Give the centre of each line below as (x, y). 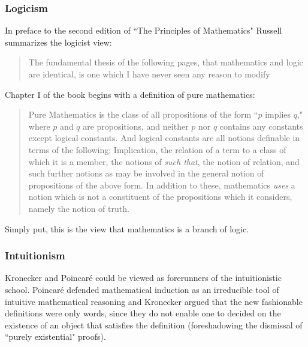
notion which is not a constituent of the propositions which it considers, (160, 197)
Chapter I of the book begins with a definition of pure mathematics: (130, 94)
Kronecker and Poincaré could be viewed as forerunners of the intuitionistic (143, 278)
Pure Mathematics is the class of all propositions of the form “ (143, 114)
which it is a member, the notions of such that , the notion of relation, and (164, 161)
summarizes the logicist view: (58, 42)
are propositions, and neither (136, 126)
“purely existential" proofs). (55, 336)
